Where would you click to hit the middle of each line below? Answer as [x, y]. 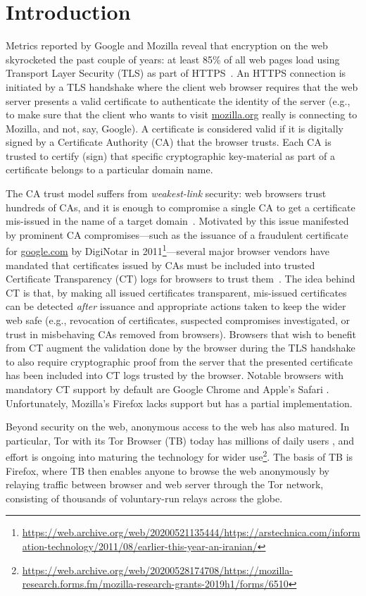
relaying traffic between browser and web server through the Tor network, [165, 484]
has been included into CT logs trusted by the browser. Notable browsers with [175, 375]
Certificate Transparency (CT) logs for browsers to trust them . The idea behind [181, 279]
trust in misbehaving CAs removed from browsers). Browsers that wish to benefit [181, 334]
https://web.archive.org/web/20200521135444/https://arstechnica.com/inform [191, 532]
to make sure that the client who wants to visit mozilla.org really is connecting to [182, 114]
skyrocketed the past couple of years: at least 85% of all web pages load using [173, 59]
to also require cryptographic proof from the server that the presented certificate [179, 361]
